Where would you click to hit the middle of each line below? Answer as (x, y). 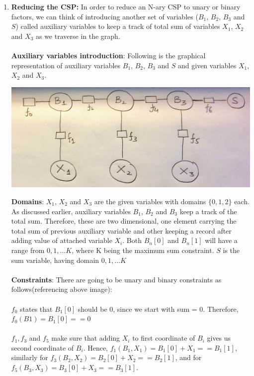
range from (28, 250)
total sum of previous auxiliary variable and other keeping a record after (121, 230)
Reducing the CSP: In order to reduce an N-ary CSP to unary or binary (126, 6)
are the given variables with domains (150, 201)
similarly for (30, 357)
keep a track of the (208, 211)
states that (36, 309)
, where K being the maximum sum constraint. (143, 250)
